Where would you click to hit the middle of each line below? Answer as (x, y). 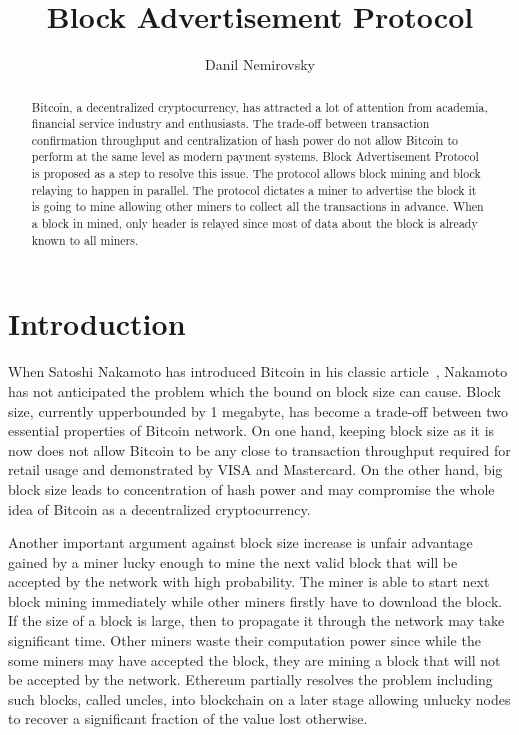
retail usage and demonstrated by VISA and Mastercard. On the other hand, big (255, 469)
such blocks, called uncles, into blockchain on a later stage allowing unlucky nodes (259, 698)
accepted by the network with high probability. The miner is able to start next (249, 581)
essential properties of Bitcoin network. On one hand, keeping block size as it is (251, 430)
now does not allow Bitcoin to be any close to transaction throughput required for (259, 449)
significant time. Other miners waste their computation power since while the (244, 640)
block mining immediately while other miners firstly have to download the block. (255, 600)
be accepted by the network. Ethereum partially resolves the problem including (250, 679)
